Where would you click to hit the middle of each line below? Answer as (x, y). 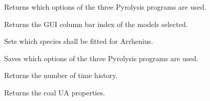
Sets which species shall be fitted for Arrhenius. (79, 41)
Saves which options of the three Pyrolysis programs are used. (101, 58)
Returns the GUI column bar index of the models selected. (96, 24)
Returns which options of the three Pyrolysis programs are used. (105, 7)
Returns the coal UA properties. (55, 92)
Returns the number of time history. (61, 75)
